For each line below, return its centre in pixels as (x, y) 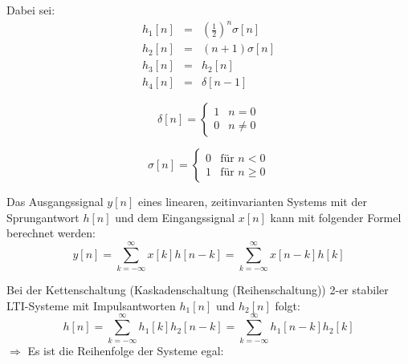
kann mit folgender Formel (336, 217)
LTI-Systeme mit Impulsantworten (91, 305)
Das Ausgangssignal (55, 202)
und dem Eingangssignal (175, 217)
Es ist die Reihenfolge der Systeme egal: (126, 351)
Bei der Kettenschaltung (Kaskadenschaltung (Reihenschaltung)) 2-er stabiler (198, 290)
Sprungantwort (43, 217)
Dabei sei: (31, 10)
